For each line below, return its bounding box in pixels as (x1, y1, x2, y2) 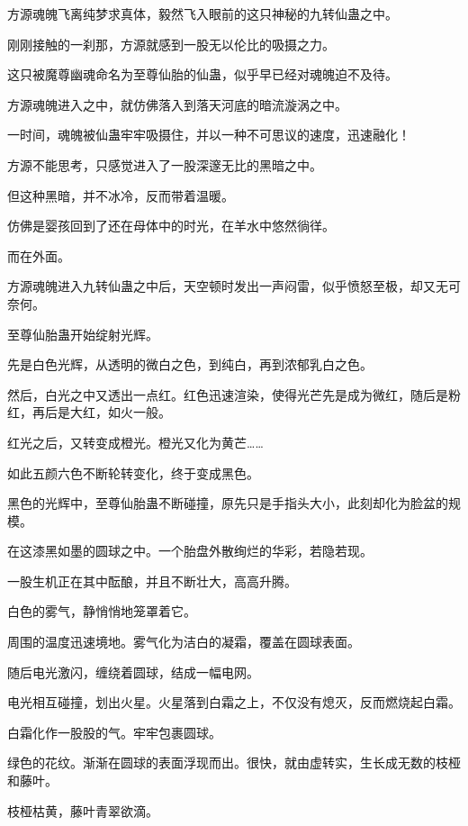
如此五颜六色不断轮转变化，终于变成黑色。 (7, 463, 259, 482)
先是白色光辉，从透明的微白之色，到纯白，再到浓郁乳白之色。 (7, 355, 373, 374)
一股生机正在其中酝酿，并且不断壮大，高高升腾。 (7, 571, 297, 590)
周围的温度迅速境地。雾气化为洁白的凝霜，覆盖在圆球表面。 (7, 632, 360, 651)
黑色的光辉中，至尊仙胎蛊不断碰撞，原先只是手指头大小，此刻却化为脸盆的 (7, 494, 448, 513)
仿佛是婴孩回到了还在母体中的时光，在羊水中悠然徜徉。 (7, 216, 335, 235)
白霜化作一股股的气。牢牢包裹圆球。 (7, 722, 221, 741)
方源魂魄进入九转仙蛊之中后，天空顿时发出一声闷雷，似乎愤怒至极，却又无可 (7, 277, 461, 295)
